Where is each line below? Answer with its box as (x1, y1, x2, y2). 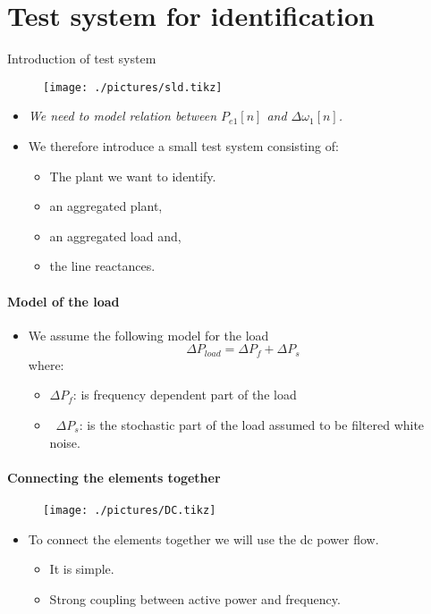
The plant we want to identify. (49, 166, 216, 185)
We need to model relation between (28, 106, 217, 125)
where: (28, 355, 64, 374)
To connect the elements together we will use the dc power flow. (28, 529, 379, 548)
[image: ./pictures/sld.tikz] (43, 80, 223, 94)
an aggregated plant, (49, 197, 163, 215)
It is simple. (49, 559, 114, 578)
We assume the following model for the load (28, 325, 269, 344)
